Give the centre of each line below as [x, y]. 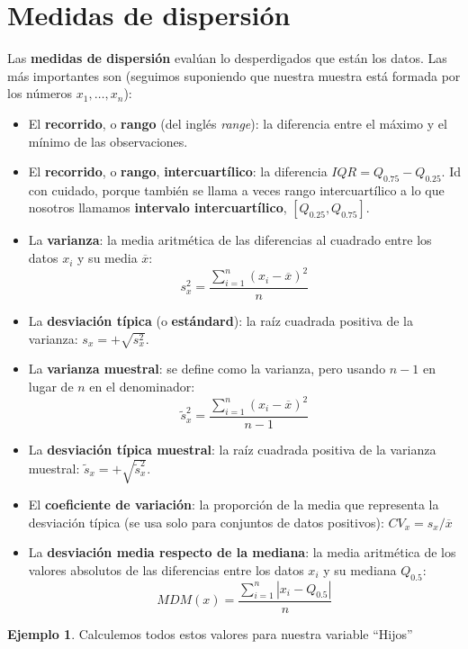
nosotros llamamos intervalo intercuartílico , [157, 207]
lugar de [51, 386]
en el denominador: [142, 386]
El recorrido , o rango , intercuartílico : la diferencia [178, 171]
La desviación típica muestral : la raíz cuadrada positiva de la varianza [232, 449]
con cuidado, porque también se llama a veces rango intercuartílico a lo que [236, 189]
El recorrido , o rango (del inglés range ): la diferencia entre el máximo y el [238, 123]
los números [40, 93]
